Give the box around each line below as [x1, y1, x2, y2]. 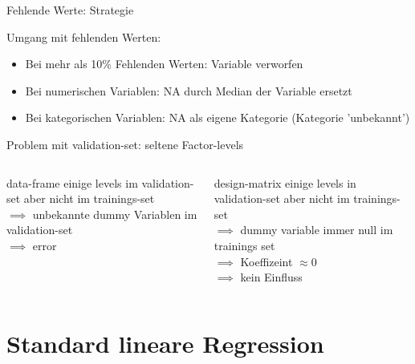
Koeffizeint [240, 253, 293, 269]
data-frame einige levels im [6, 174, 138, 191]
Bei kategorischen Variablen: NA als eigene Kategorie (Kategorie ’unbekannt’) [25, 109, 410, 126]
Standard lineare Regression [6, 326, 324, 359]
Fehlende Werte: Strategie [6, 2, 134, 18]
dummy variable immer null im [240, 221, 393, 238]
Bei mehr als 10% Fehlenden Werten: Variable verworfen [25, 55, 303, 72]
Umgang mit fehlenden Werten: [6, 28, 161, 45]
